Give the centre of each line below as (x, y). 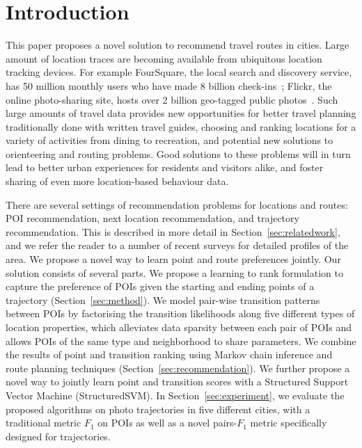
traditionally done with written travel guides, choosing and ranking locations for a (181, 126)
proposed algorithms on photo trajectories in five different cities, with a (158, 409)
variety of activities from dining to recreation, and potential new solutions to (170, 140)
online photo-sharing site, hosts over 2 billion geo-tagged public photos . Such (172, 99)
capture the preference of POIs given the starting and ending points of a (160, 286)
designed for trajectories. (58, 436)
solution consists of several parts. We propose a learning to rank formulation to (174, 272)
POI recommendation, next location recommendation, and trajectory (152, 218)
